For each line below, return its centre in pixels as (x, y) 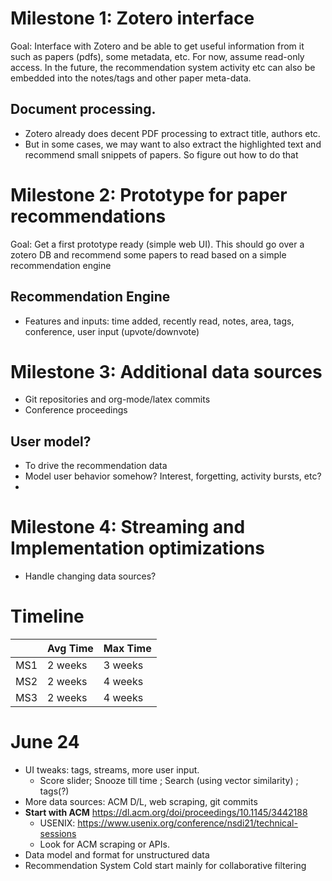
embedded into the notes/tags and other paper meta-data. (131, 78)
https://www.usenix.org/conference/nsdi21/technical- (187, 823)
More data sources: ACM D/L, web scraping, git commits (141, 802)
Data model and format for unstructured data (117, 855)
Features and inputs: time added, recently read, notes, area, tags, (159, 321)
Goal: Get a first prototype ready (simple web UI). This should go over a (157, 244)
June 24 (45, 742)
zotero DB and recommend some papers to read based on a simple (148, 254)
